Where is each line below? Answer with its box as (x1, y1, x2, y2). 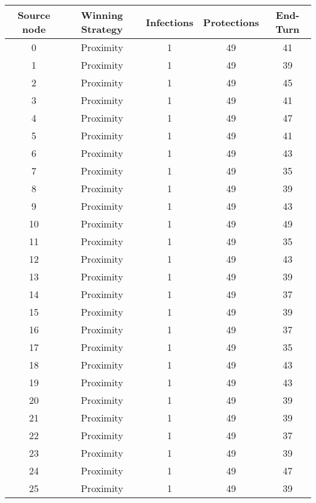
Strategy (81, 22, 123, 36)
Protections (203, 15, 259, 29)
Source (17, 8, 50, 22)
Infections (145, 15, 194, 29)
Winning (81, 8, 123, 22)
